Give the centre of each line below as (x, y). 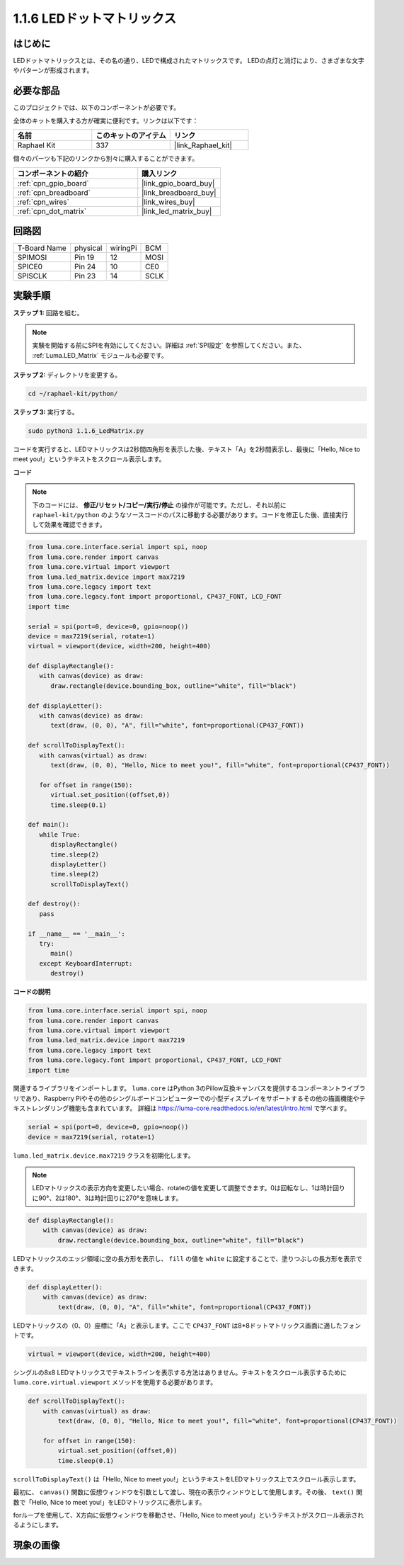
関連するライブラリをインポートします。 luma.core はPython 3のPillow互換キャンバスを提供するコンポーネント (177, 1088)
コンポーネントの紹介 (53, 174)
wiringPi (123, 248)
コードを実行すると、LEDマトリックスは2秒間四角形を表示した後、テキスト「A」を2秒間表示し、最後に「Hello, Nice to (187, 449)
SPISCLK (32, 276)
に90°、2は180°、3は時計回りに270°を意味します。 (107, 1198)
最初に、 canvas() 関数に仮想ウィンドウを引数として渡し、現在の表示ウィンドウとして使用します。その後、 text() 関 (188, 1492)
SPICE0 (30, 267)
